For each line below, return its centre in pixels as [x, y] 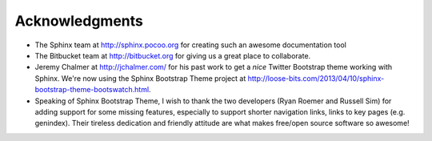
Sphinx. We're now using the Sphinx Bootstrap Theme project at [140, 78]
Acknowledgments [79, 21]
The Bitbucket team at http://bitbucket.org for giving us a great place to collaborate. [173, 55]
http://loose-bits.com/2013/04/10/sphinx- [316, 78]
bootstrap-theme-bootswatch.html [92, 90]
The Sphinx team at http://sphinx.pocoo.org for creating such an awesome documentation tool [191, 45]
